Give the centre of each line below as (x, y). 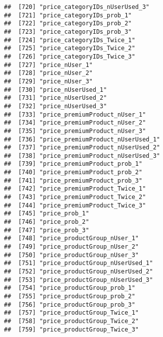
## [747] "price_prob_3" (47, 230)
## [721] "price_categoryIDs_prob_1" (68, 15)
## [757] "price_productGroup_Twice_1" (72, 313)
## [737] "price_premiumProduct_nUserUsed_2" (82, 148)
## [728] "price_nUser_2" (48, 73)
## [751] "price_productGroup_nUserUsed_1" (79, 263)
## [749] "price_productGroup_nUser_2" (72, 247)
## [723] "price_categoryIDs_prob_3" (68, 32)
